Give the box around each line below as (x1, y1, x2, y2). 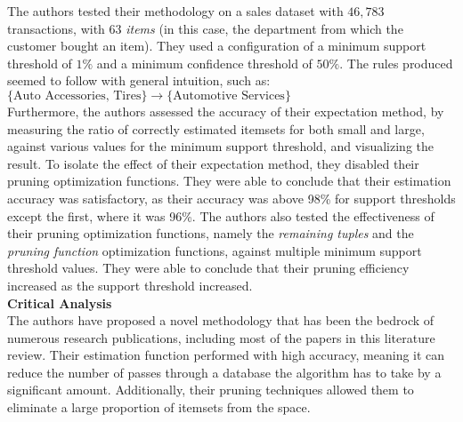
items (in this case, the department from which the (126, 19, 403, 37)
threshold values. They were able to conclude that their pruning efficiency (7, 259, 410, 277)
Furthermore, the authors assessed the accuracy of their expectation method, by (7, 101, 444, 120)
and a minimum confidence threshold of (96, 53, 313, 72)
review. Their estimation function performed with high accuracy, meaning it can (7, 346, 445, 364)
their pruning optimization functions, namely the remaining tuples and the (7, 224, 414, 243)
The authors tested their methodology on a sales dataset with (7, 2, 344, 20)
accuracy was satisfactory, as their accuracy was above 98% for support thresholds (7, 188, 456, 207)
